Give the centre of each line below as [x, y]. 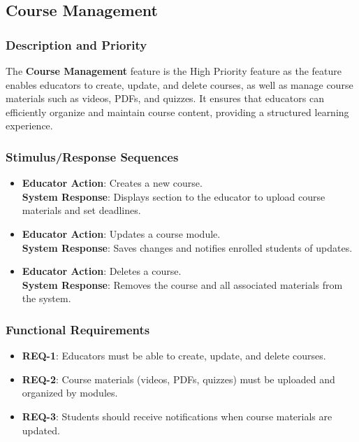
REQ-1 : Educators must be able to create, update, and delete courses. [174, 356]
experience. [29, 126]
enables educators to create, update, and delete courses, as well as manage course [179, 84]
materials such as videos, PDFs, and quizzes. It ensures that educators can [165, 98]
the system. [46, 298]
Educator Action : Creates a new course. [112, 183]
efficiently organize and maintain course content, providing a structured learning [177, 112]
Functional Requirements [78, 329]
